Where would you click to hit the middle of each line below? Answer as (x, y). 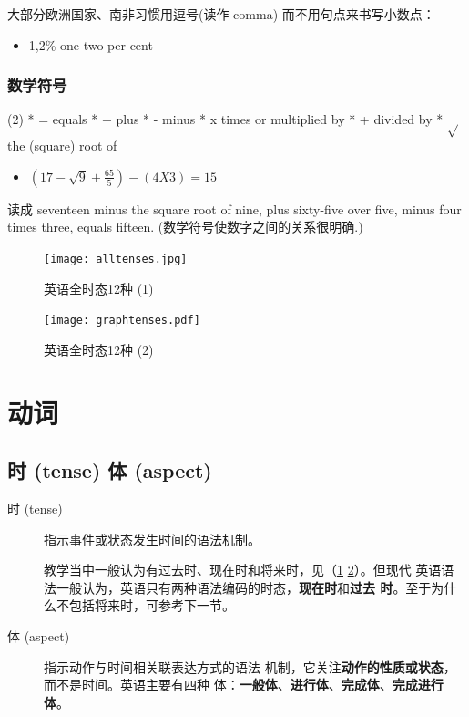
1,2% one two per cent (91, 44)
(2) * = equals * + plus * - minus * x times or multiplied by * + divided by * (225, 119)
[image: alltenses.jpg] (116, 259)
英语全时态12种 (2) (99, 349)
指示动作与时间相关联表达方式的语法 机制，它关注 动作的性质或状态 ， (250, 666)
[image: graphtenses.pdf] (122, 321)
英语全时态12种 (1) (99, 288)
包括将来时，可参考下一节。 (152, 605)
